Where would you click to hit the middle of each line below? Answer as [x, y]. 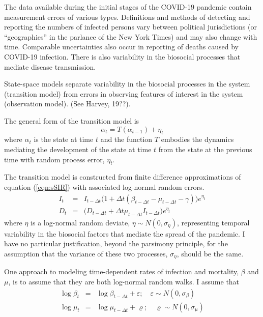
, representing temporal [213, 222]
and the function [126, 139]
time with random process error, [54, 159]
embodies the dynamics [197, 139]
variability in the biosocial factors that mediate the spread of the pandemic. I [125, 233]
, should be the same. [210, 253]
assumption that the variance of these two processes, [86, 253]
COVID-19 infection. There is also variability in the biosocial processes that [122, 56]
